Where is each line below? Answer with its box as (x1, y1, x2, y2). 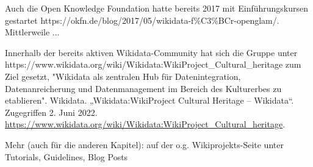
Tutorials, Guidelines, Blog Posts (5, 150, 128, 163)
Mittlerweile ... (5, 26, 60, 38)
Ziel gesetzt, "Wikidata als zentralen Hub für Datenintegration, (5, 69, 241, 82)
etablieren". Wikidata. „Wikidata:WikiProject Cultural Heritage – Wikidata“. (5, 94, 294, 107)
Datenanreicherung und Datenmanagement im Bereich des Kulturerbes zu (5, 82, 282, 94)
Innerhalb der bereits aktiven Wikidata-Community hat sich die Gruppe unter (5, 46, 298, 59)
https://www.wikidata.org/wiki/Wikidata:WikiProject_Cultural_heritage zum (5, 58, 301, 71)
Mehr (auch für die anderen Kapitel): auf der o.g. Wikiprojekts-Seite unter (5, 138, 284, 151)
